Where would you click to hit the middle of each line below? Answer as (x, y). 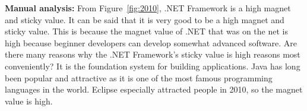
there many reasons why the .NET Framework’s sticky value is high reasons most (153, 54)
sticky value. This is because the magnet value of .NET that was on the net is (146, 31)
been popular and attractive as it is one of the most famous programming (139, 77)
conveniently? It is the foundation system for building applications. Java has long (153, 66)
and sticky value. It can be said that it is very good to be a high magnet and (145, 19)
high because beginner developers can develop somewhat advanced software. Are (151, 42)
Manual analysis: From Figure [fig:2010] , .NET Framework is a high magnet (148, 8)
